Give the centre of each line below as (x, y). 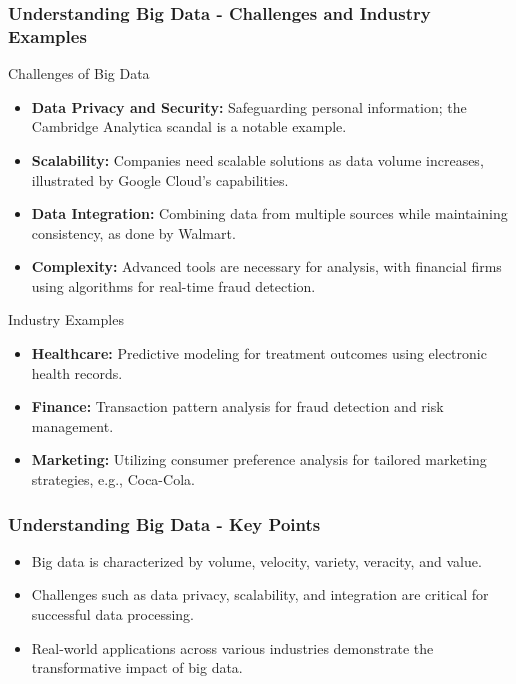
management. (72, 425)
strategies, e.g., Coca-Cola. (113, 479)
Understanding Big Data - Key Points (164, 523)
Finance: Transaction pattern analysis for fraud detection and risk (237, 406)
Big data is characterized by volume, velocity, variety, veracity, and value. (256, 560)
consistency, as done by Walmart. (133, 232)
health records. (77, 372)
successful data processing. (112, 614)
